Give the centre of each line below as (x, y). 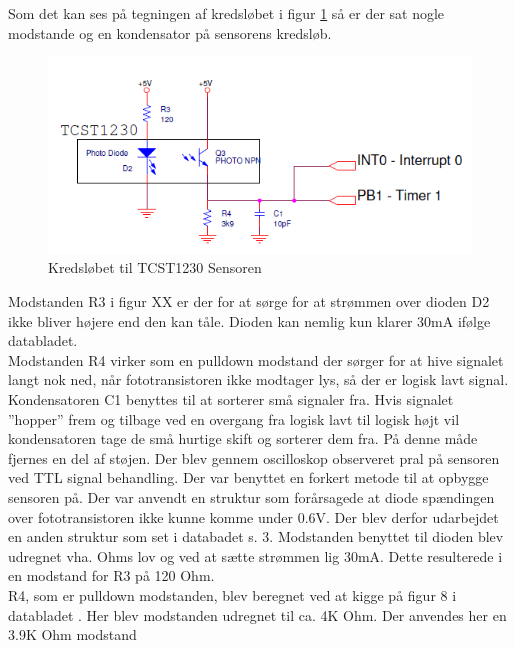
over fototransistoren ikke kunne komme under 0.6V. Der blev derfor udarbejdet (253, 516)
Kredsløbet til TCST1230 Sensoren (155, 267)
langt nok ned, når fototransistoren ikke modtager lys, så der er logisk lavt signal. (258, 379)
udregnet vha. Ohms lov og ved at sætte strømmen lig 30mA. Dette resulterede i (255, 555)
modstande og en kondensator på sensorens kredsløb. (170, 32)
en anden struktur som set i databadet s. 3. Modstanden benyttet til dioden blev (256, 536)
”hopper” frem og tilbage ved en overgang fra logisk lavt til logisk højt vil (234, 418)
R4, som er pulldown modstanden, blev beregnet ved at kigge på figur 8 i (232, 594)
